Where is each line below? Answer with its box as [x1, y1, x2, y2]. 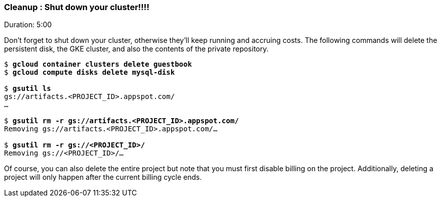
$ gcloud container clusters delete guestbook [4, 60, 192, 69]
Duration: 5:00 [4, 20, 52, 29]
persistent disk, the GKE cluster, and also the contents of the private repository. [4, 44, 269, 54]
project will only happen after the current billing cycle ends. [4, 173, 202, 182]
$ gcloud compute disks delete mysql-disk [4, 68, 175, 77]
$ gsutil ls [4, 84, 51, 93]
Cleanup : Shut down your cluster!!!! [4, 2, 149, 12]
